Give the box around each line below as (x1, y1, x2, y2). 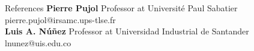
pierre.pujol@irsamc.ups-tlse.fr (5, 13, 116, 26)
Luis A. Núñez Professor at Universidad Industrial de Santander (5, 25, 249, 37)
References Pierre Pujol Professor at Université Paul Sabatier (5, 2, 238, 14)
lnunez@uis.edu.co (5, 36, 71, 49)
